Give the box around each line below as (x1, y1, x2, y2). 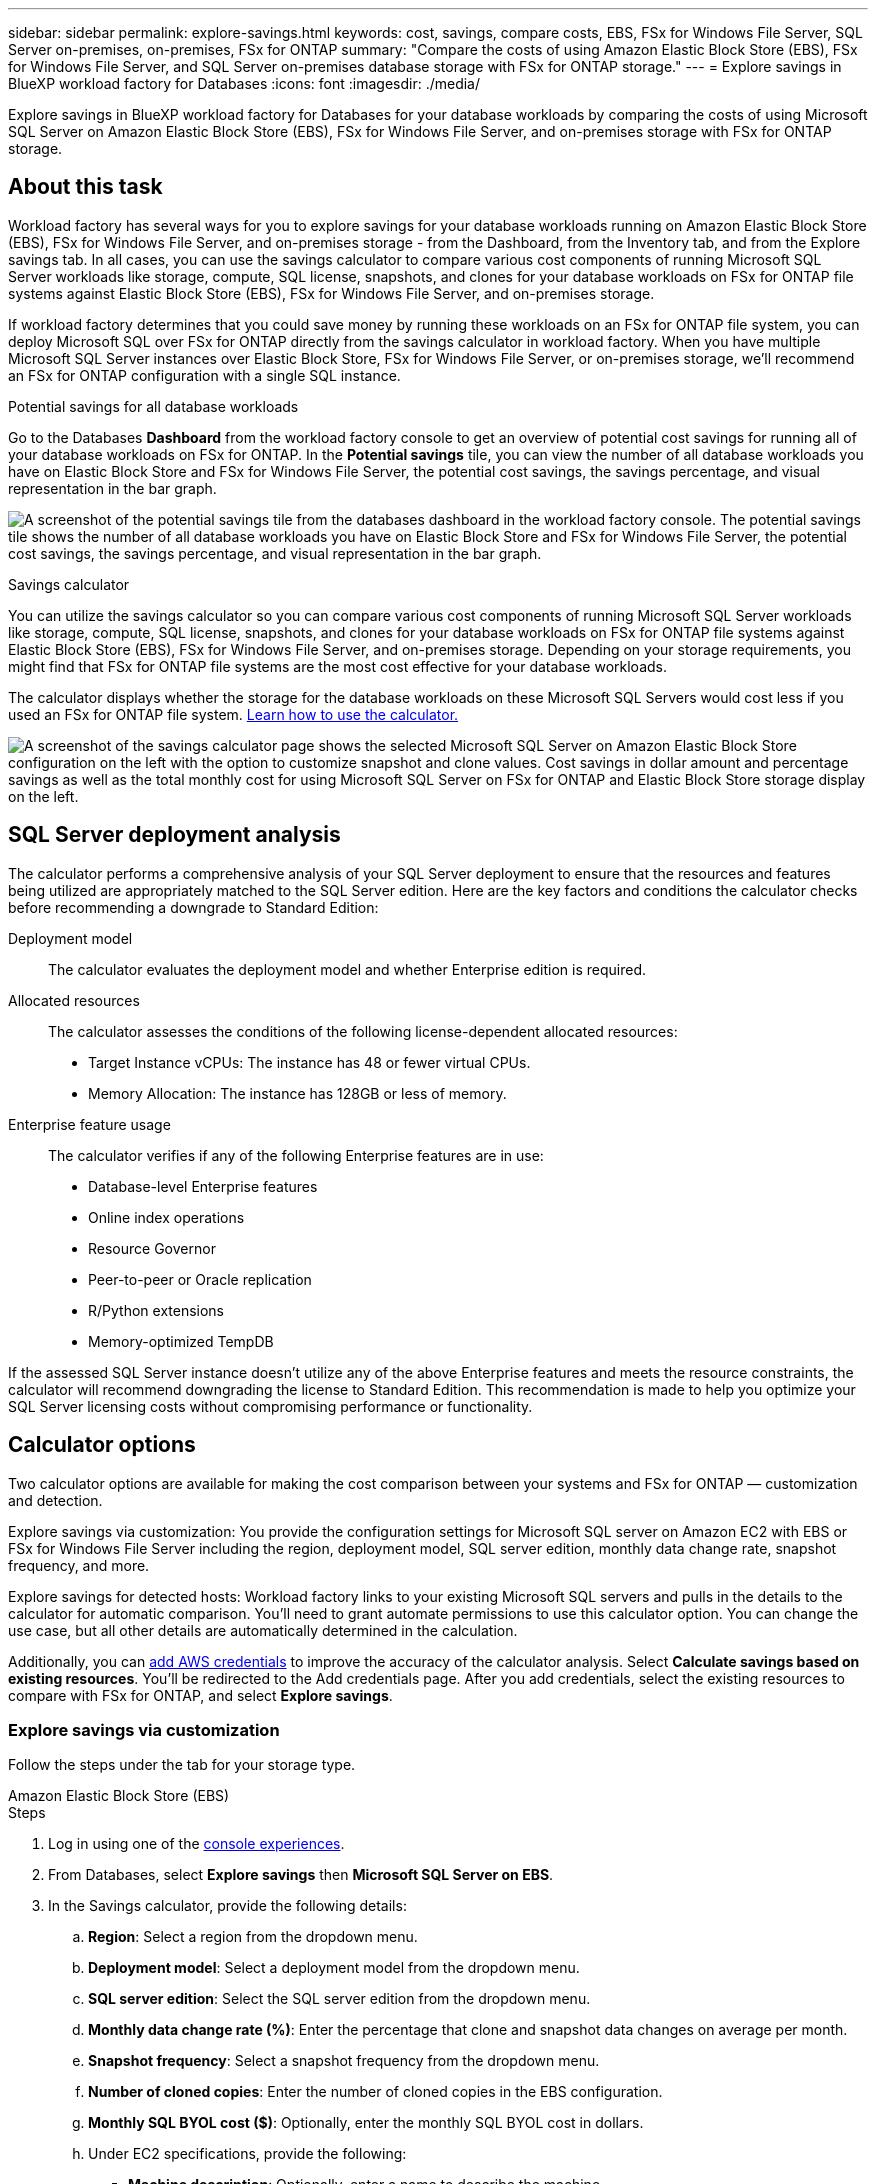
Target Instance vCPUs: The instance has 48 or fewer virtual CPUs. (88, 1053, 531, 1071)
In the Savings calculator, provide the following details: (48, 1897, 407, 1915)
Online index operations (88, 1208, 245, 1226)
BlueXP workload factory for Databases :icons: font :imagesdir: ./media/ (8, 75, 481, 92)
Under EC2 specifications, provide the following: (88, 2145, 407, 2163)
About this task (8, 174, 163, 200)
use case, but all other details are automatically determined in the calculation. (8, 1621, 518, 1639)
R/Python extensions (88, 1301, 225, 1319)
